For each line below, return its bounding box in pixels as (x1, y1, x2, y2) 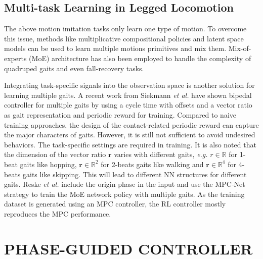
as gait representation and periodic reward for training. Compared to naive (4, 109, 237, 120)
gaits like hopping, (20, 159, 77, 169)
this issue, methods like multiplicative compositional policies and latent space (4, 33, 244, 43)
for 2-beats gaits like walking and (101, 159, 204, 169)
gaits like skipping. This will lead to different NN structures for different (23, 169, 247, 179)
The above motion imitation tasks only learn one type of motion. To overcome (4, 23, 247, 34)
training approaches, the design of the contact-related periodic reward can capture (4, 119, 259, 130)
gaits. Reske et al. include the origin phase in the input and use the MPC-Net (4, 179, 245, 189)
